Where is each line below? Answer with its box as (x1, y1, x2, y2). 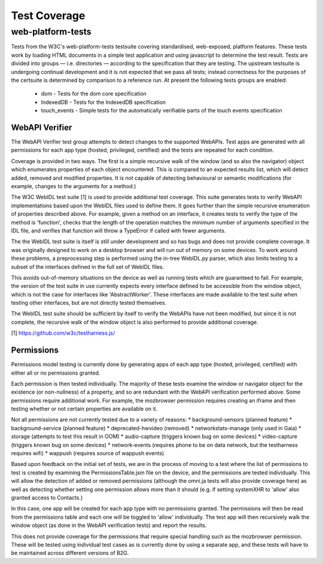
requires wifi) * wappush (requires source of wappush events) (11, 450, 164, 457)
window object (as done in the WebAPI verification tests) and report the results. (11, 522, 207, 529)
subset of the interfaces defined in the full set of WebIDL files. (11, 263, 164, 270)
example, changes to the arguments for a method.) (11, 182, 136, 189)
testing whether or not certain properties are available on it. (11, 405, 158, 412)
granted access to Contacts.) (11, 494, 83, 501)
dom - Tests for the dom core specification (41, 90, 147, 97)
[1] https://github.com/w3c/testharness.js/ (11, 329, 115, 337)
